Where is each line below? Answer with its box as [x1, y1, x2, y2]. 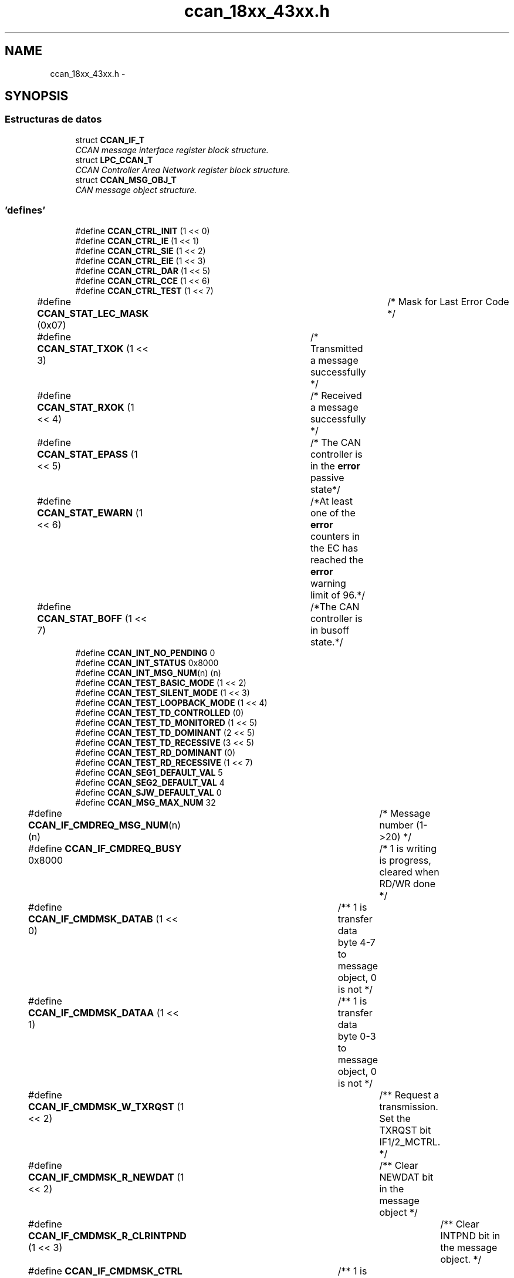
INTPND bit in [440, 1229, 501, 1242]
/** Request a [379, 1088, 439, 1101]
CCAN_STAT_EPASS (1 [37, 448, 138, 460]
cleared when [379, 865, 439, 878]
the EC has [310, 542, 359, 554]
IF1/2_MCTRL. [379, 1135, 441, 1148]
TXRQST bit [379, 1124, 431, 1136]
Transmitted [310, 342, 363, 354]
